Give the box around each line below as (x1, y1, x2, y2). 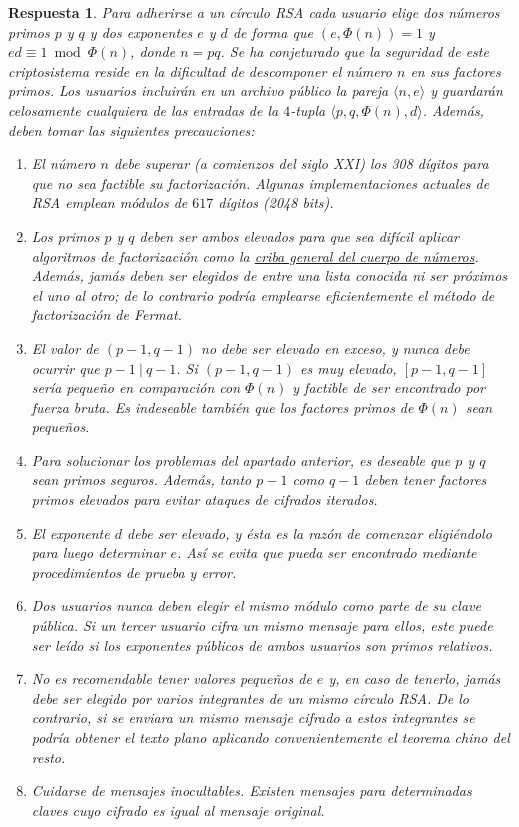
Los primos (31, 225, 100, 246)
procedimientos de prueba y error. (31, 561, 237, 582)
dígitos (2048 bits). (218, 192, 334, 213)
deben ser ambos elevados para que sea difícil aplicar (139, 225, 460, 246)
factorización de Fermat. (31, 304, 182, 325)
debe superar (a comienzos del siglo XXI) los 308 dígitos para (113, 153, 489, 174)
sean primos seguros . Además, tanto (31, 469, 252, 490)
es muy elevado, (300, 357, 397, 378)
